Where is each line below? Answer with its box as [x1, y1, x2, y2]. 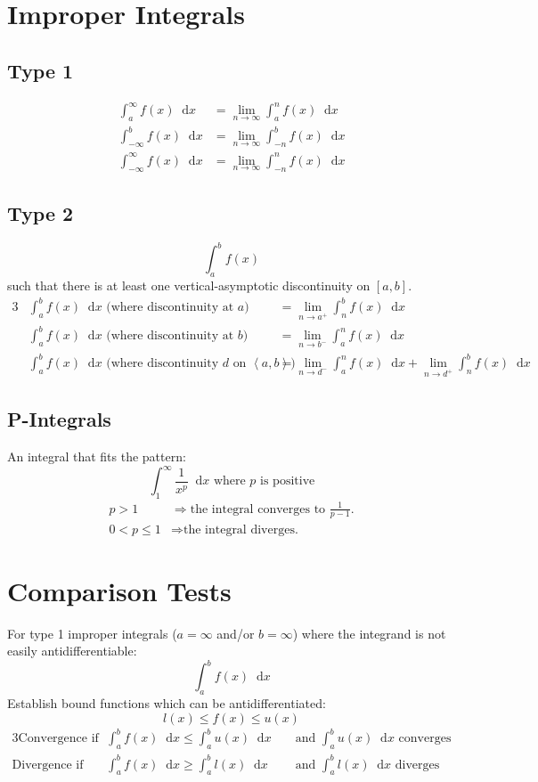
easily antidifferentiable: [7, 641, 137, 660]
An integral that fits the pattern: [7, 447, 186, 466]
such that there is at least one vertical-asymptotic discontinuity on [7, 276, 371, 295]
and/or [216, 623, 255, 642]
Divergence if [12, 758, 84, 771]
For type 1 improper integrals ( [7, 623, 177, 642]
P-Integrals [7, 405, 111, 433]
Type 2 [7, 199, 74, 226]
